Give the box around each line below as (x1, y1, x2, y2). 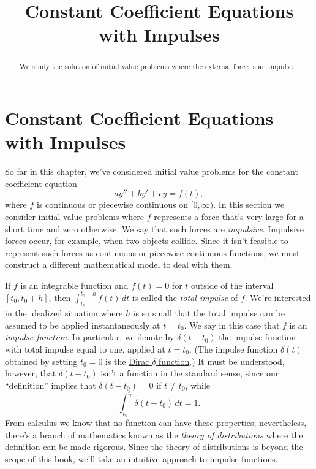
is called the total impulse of (132, 291, 238, 303)
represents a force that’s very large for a (154, 210, 304, 223)
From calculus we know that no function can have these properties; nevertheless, (5, 416, 307, 429)
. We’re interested (244, 291, 311, 303)
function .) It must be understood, (159, 354, 285, 367)
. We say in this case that (184, 318, 280, 331)
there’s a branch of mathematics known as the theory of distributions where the (5, 428, 303, 441)
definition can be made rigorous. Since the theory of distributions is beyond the (5, 440, 303, 453)
